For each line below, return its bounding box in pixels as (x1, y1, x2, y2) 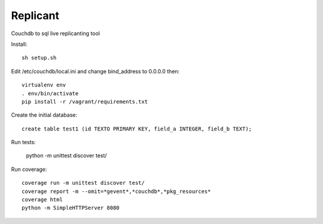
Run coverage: (11, 166, 47, 173)
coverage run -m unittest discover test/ (22, 179, 145, 186)
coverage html (22, 197, 63, 203)
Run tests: (11, 139, 36, 146)
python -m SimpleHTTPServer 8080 (22, 204, 120, 211)
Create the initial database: (11, 111, 78, 119)
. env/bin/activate (22, 90, 79, 97)
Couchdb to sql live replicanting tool (11, 30, 100, 37)
